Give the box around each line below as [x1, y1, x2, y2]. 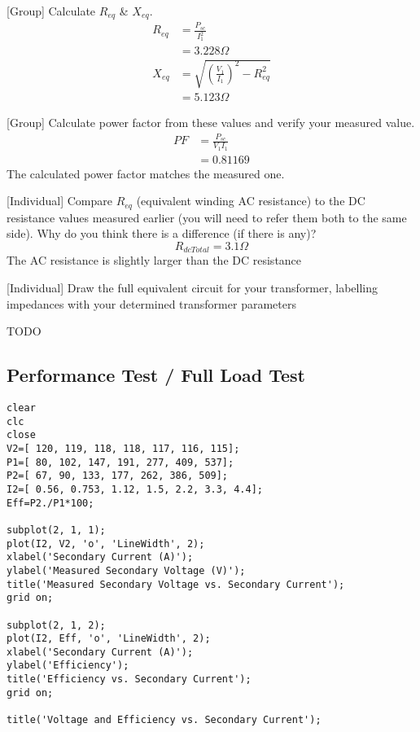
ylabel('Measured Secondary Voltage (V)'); [7, 564, 246, 576]
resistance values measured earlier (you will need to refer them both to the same [7, 208, 407, 226]
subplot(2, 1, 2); [7, 619, 106, 631]
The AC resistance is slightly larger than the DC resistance [7, 252, 302, 269]
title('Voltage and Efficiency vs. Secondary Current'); [7, 714, 322, 726]
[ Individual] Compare [7, 192, 112, 209]
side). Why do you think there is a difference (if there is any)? [7, 225, 317, 242]
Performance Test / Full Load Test [7, 362, 305, 388]
